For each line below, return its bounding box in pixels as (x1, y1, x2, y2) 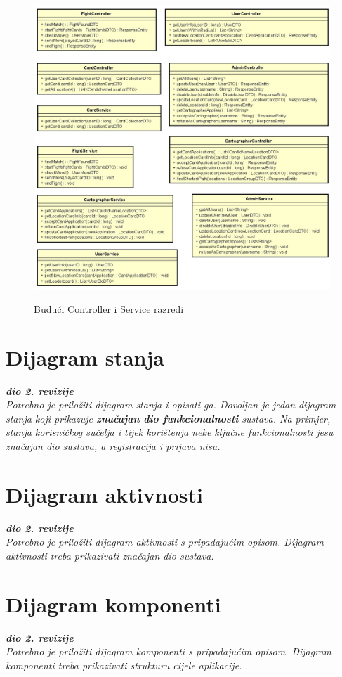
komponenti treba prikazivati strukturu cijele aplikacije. (6, 657, 242, 672)
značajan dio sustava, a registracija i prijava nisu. (6, 438, 221, 453)
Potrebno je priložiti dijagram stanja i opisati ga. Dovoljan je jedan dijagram (6, 397, 336, 412)
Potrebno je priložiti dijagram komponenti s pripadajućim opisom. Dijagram (6, 644, 331, 659)
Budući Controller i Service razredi (34, 301, 184, 316)
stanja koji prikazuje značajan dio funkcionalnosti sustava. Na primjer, (6, 411, 331, 425)
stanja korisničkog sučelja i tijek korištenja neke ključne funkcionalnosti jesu (6, 425, 334, 439)
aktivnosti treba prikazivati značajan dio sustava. (6, 548, 214, 562)
